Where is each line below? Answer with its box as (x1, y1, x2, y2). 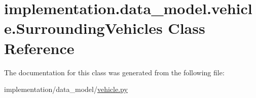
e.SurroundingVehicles (4, 18, 163, 38)
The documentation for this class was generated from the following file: (4, 67, 225, 77)
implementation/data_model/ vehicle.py (4, 84, 128, 94)
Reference (4, 37, 75, 58)
